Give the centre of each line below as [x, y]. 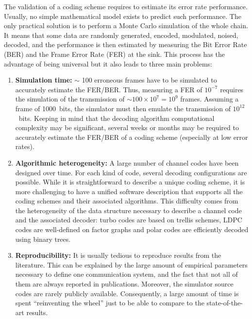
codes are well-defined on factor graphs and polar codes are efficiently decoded [132, 229]
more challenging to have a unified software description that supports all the [129, 191]
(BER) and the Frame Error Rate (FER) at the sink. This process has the [114, 54]
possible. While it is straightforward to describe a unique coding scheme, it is [130, 182]
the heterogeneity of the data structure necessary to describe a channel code [128, 210]
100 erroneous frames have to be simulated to [149, 80]
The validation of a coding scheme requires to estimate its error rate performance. [126, 6]
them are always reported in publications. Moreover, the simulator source [124, 284]
